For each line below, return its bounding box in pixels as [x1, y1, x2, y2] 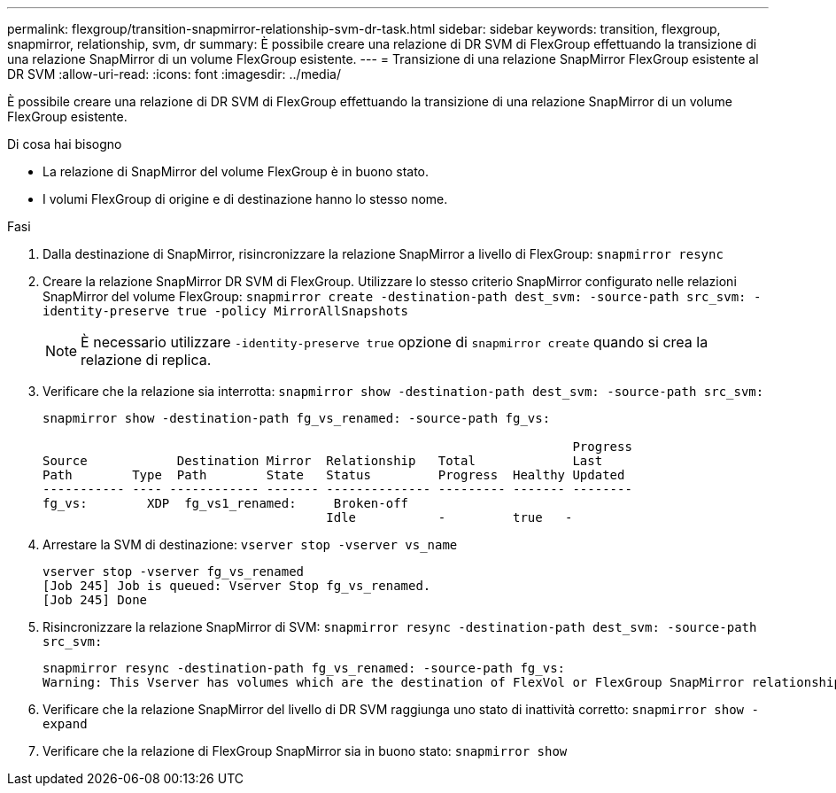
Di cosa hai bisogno [7, 136, 122, 152]
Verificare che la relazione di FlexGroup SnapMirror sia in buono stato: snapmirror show [43, 743, 568, 758]
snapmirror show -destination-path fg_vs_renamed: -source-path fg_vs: [43, 411, 551, 425]
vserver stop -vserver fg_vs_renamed [43, 564, 305, 579]
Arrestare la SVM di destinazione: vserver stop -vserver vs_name [43, 537, 458, 552]
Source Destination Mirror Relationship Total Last [43, 454, 603, 468]
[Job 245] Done [43, 593, 148, 607]
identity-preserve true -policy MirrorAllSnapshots [43, 304, 409, 318]
